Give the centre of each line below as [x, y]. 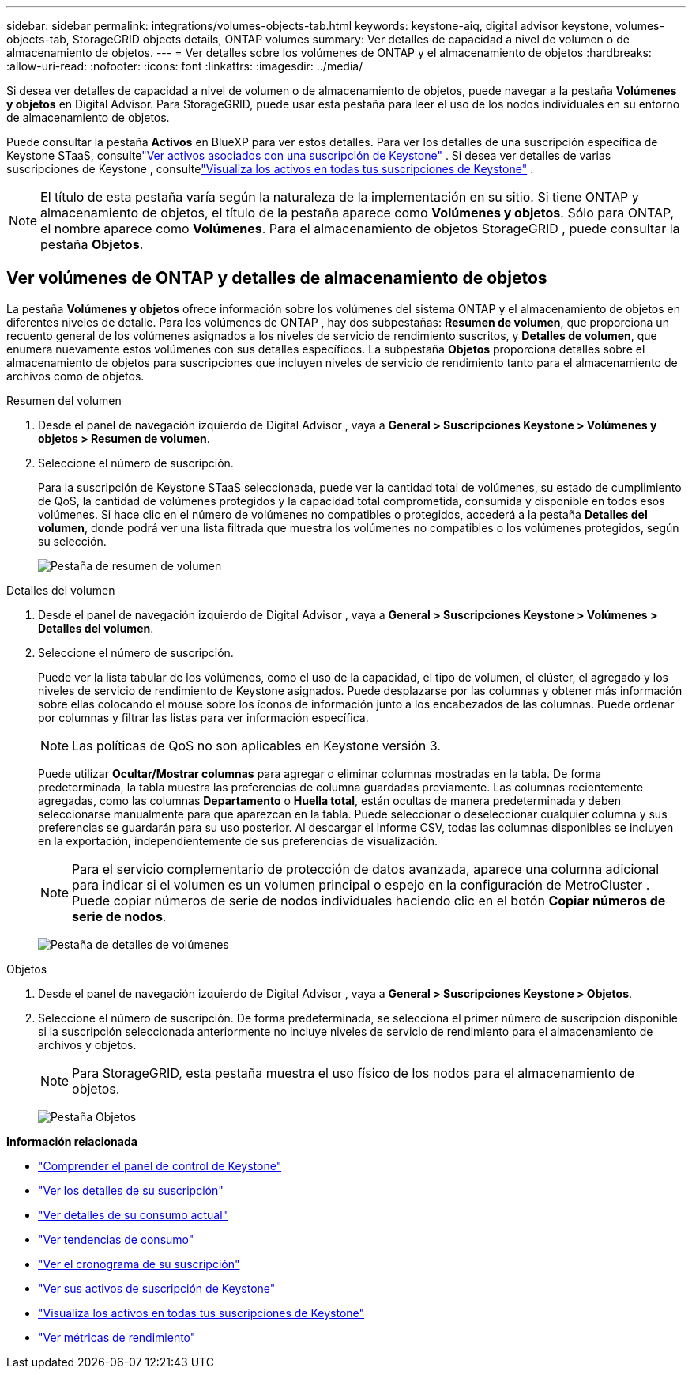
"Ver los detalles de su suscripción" [131, 1190]
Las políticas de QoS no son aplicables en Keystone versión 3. [256, 745]
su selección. [72, 541]
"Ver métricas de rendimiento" [117, 1337]
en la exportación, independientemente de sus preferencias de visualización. [238, 840]
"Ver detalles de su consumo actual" [133, 1214]
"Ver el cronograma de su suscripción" [139, 1264]
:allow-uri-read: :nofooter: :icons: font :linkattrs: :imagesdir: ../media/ [185, 66]
